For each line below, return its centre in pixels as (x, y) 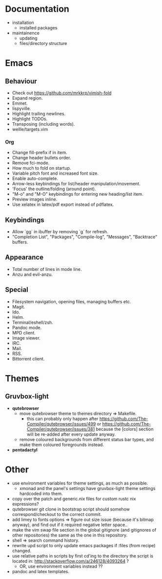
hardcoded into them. (41, 493)
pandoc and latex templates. (41, 571)
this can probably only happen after (62, 419)
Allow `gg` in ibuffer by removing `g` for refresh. (60, 232)
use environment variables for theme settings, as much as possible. (80, 483)
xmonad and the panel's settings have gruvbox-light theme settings (87, 488)
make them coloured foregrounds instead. (61, 445)
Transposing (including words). (43, 124)
